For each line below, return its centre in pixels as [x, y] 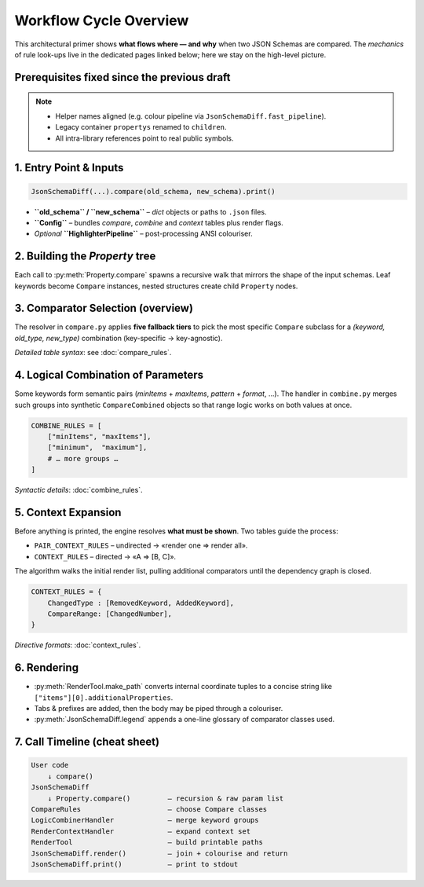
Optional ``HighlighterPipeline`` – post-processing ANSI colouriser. [143, 234]
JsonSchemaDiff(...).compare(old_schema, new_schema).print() [153, 191]
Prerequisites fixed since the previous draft [122, 77]
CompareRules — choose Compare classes [149, 809]
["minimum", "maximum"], [97, 447]
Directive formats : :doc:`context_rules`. [78, 645]
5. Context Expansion [68, 512]
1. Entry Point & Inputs [69, 168]
